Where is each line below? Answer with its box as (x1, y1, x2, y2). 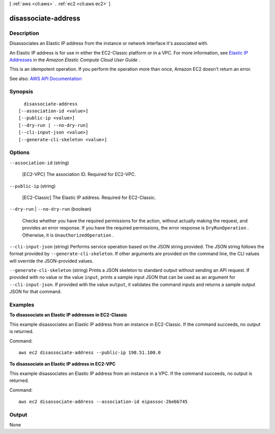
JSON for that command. (9, 289, 62, 295)
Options (9, 149, 30, 156)
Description (9, 30, 39, 37)
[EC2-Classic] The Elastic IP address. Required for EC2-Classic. (22, 194, 156, 200)
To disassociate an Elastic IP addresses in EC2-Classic (9, 312, 127, 318)
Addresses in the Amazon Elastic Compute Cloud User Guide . (9, 57, 141, 63)
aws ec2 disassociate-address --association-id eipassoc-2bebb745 (18, 398, 188, 404)
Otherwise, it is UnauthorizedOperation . (22, 232, 114, 238)
